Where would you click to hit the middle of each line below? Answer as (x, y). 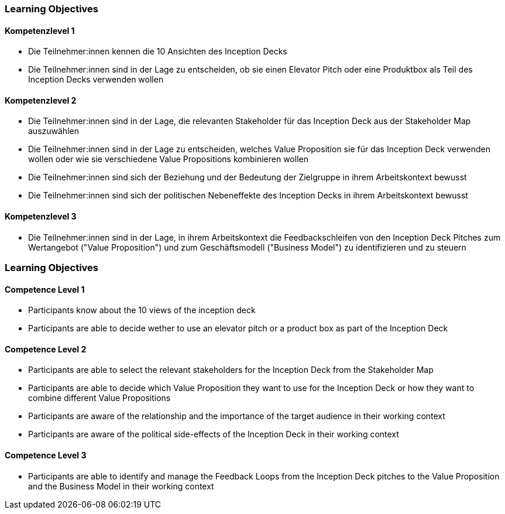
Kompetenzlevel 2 (41, 100)
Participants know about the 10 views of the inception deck (142, 310)
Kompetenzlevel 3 (41, 217)
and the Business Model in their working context (121, 486)
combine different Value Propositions (99, 398)
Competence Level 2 (46, 349)
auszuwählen (54, 131)
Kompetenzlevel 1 (40, 30)
